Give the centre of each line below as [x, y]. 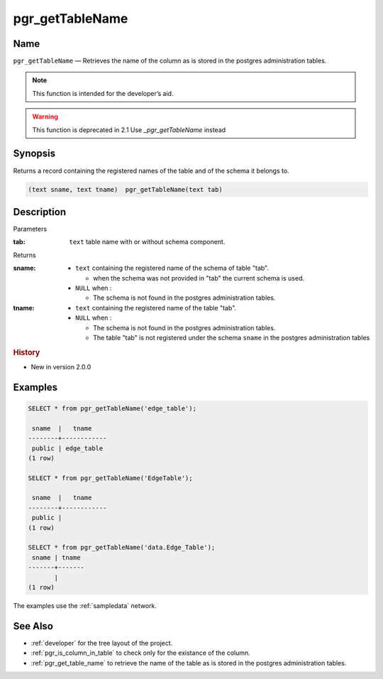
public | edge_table [68, 448]
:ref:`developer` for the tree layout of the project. [102, 643]
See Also [33, 626]
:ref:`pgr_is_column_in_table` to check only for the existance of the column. [141, 653]
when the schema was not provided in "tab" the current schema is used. [199, 278]
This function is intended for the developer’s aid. [103, 93]
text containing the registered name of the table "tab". [156, 308]
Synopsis [34, 154]
